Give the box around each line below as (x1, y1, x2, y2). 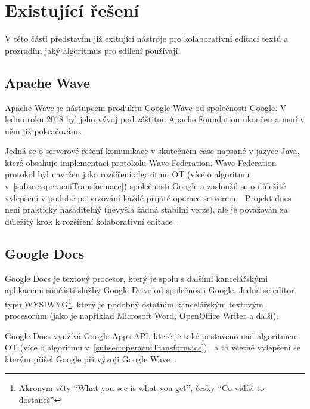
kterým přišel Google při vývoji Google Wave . (5, 352, 176, 365)
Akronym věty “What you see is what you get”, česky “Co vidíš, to (18, 382, 265, 394)
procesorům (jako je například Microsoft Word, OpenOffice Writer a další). (5, 309, 279, 322)
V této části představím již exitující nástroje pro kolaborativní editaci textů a (5, 32, 289, 45)
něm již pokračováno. (5, 124, 82, 137)
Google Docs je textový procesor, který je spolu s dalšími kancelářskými (5, 272, 268, 284)
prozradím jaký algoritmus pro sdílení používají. (5, 44, 181, 56)
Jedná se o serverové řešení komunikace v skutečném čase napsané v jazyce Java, (5, 144, 300, 157)
